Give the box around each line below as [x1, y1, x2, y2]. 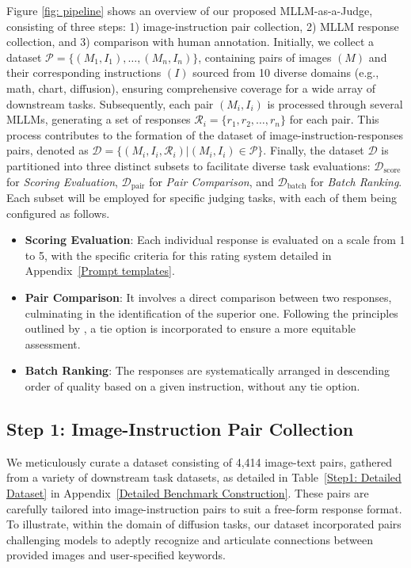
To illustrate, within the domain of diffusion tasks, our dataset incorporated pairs [6, 516, 401, 532]
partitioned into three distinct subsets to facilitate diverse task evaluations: [6, 157, 371, 173]
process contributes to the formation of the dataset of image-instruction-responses [6, 126, 403, 143]
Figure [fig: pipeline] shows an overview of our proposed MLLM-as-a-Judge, [6, 2, 373, 18]
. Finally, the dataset [263, 142, 364, 158]
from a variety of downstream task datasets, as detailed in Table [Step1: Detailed [6, 469, 401, 486]
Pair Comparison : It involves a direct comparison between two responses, [25, 288, 392, 305]
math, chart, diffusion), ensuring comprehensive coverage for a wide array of [6, 79, 376, 96]
